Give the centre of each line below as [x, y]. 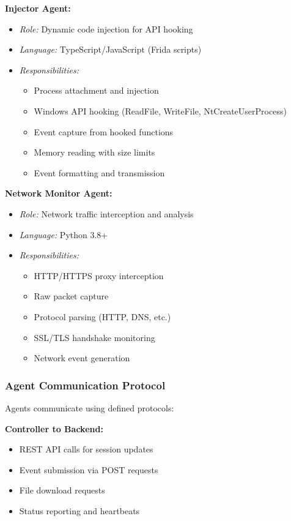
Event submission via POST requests [89, 469]
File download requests [62, 490]
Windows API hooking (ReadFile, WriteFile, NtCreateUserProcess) [160, 111]
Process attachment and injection [96, 90]
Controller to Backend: [54, 428]
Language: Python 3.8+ [64, 234]
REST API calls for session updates [86, 449]
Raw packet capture [71, 296]
